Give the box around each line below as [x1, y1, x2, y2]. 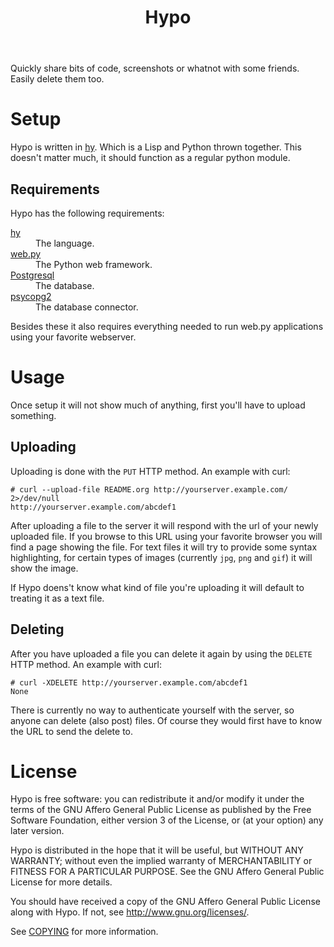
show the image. [10, 562, 79, 574]
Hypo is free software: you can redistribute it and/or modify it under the [10, 793, 305, 805]
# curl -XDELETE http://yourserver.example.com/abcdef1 [10, 677, 248, 688]
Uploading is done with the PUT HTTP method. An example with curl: [10, 465, 291, 477]
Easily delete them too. [10, 73, 105, 85]
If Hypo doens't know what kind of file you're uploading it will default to [10, 581, 305, 593]
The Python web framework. [35, 258, 153, 270]
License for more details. [10, 876, 113, 888]
